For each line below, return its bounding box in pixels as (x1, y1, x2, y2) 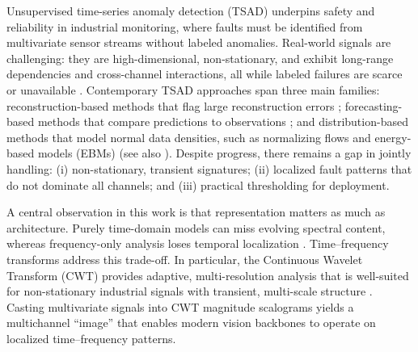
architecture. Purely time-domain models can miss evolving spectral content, (6, 219, 386, 236)
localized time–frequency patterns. (6, 329, 176, 346)
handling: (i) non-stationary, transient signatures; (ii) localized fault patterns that (6, 160, 412, 177)
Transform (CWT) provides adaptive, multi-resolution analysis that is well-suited (6, 266, 409, 283)
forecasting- (344, 97, 403, 114)
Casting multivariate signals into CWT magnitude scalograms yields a (6, 298, 354, 315)
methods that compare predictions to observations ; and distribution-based (37, 113, 408, 130)
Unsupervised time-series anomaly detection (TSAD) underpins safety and (6, 2, 375, 19)
